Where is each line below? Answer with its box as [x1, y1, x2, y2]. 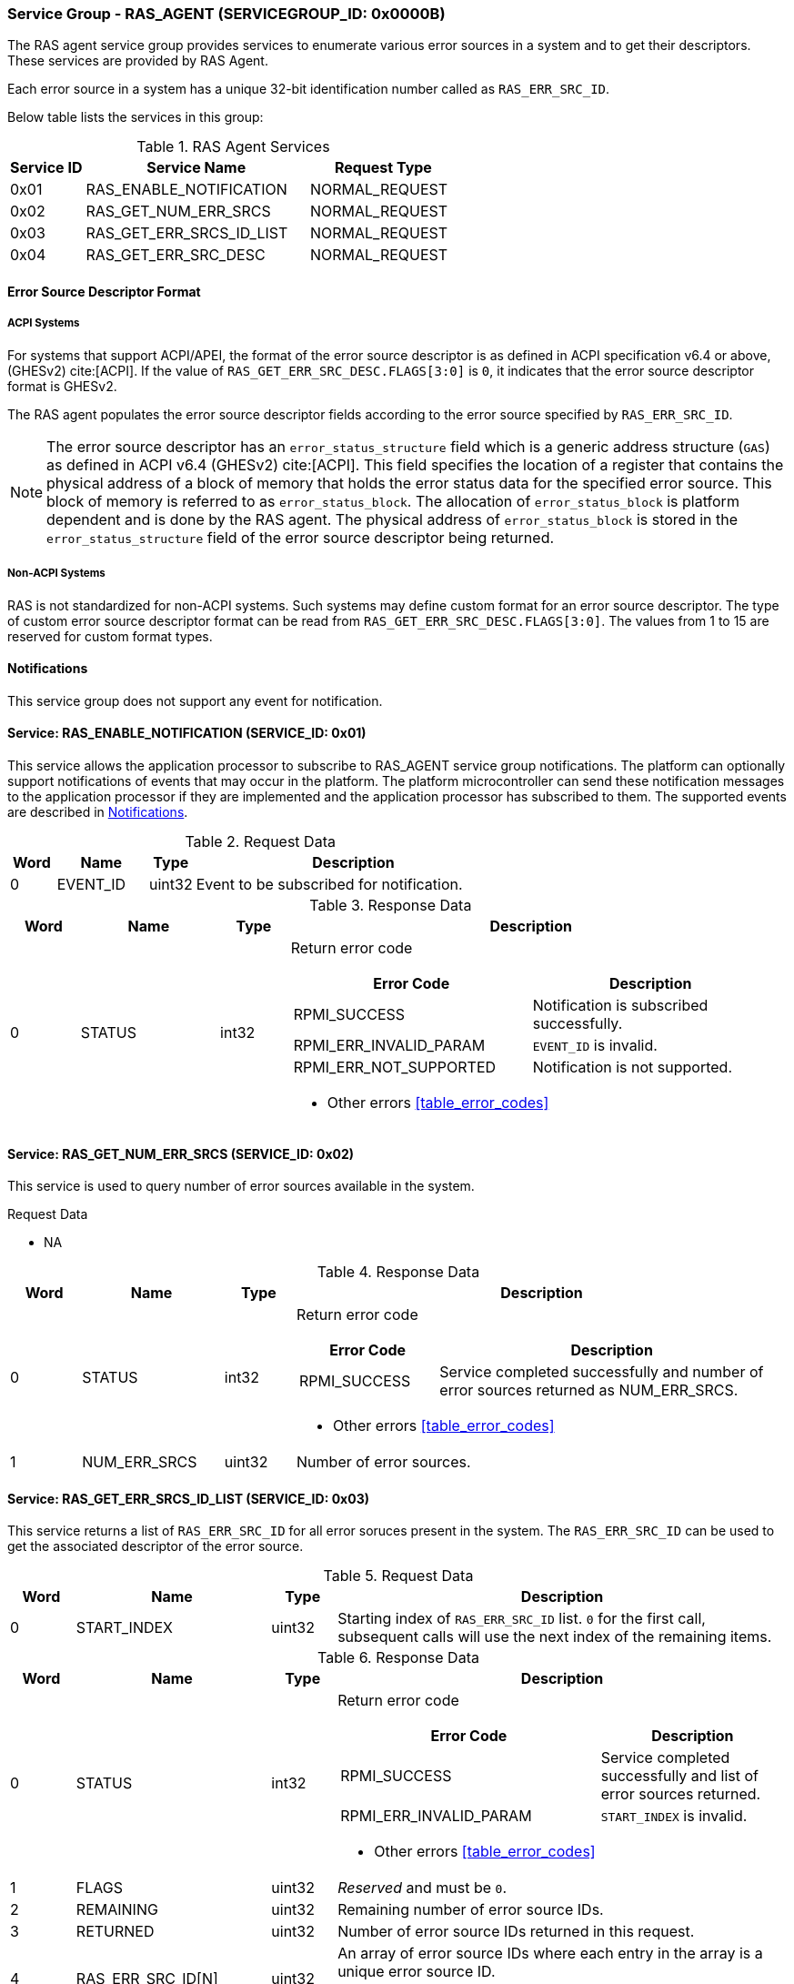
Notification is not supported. [532, 1057, 733, 1076]
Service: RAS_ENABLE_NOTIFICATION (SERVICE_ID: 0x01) [7, 725, 367, 741]
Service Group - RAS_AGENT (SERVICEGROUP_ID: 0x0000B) [7, 5, 446, 23]
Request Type [334, 158, 432, 177]
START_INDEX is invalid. [600, 1807, 748, 1826]
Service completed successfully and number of [439, 1363, 764, 1382]
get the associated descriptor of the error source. [7, 1538, 304, 1555]
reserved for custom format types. [7, 628, 213, 644]
